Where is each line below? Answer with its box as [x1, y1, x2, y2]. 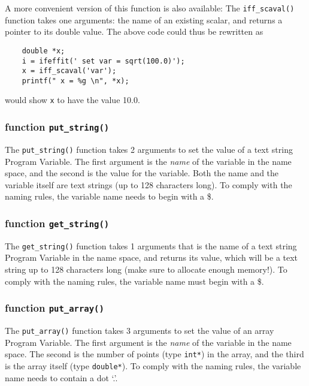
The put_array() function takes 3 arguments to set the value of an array [5, 324, 274, 336]
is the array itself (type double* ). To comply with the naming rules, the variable [5, 359, 301, 372]
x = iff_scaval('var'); [22, 67, 117, 76]
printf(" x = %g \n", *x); [22, 76, 129, 85]
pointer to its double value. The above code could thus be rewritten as [5, 25, 263, 38]
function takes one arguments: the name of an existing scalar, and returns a [5, 13, 283, 26]
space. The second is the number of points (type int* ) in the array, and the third [5, 348, 304, 360]
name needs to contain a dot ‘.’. [5, 371, 118, 384]
